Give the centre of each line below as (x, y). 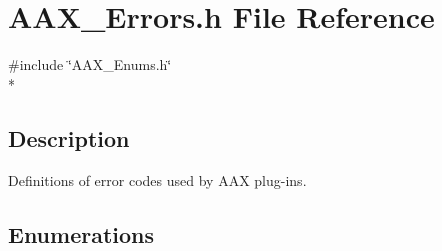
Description (69, 137)
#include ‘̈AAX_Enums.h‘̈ (90, 64)
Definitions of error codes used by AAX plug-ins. (157, 179)
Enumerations (81, 233)
